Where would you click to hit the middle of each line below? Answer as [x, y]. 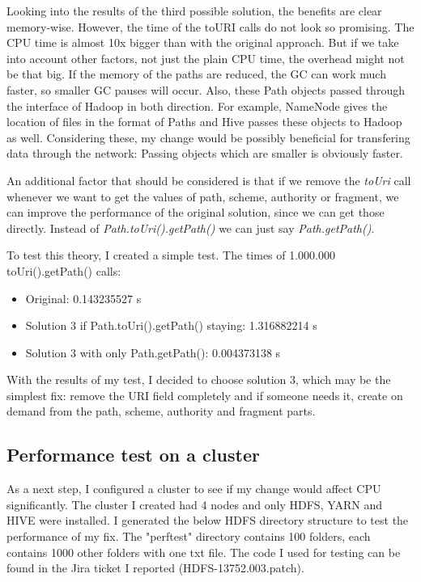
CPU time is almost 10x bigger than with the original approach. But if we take [203, 42]
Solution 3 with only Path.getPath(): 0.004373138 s [153, 352]
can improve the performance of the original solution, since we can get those [196, 212]
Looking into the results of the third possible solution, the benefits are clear [194, 11]
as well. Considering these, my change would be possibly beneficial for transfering [208, 137]
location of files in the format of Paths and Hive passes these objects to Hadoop [204, 122]
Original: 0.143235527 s [83, 298]
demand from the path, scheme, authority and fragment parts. [161, 411]
